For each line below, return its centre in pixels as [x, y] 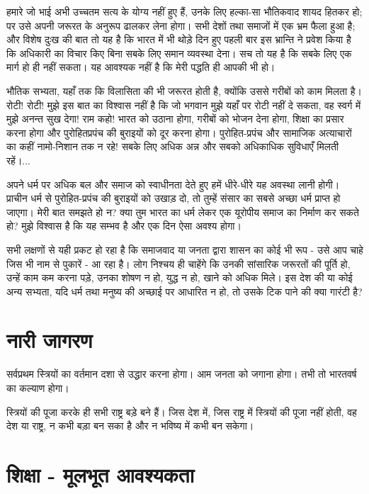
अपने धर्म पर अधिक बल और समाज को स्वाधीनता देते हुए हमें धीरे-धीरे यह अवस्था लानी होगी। [173, 184]
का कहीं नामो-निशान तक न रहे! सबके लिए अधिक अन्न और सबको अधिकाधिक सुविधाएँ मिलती [172, 146]
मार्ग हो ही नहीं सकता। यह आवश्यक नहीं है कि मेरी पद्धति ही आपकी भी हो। [141, 67]
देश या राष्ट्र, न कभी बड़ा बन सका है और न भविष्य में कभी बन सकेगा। [130, 426]
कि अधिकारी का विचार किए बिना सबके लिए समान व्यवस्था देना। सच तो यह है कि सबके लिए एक [179, 53]
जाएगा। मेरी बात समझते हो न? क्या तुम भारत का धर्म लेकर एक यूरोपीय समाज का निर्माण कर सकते [183, 212]
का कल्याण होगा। [38, 388]
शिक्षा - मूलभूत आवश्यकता [100, 474]
